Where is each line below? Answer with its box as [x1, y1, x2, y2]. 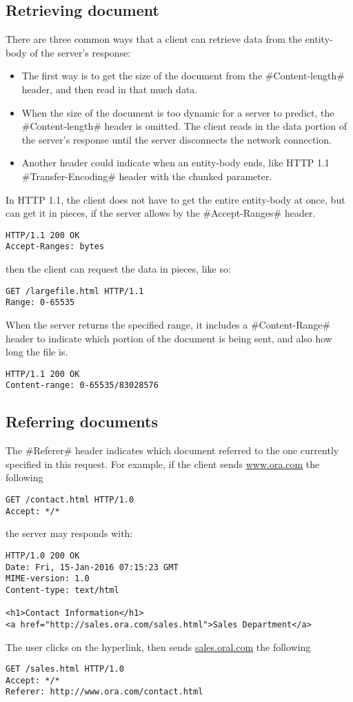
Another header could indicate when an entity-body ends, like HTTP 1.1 [21, 155, 330, 170]
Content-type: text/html [6, 585, 119, 595]
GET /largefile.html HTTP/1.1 [6, 286, 144, 296]
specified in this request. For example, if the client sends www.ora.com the [6, 456, 320, 471]
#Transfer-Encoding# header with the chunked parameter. [21, 168, 272, 183]
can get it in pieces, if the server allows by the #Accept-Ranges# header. [6, 206, 316, 220]
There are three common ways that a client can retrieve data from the [6, 32, 302, 46]
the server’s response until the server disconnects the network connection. [21, 132, 332, 146]
